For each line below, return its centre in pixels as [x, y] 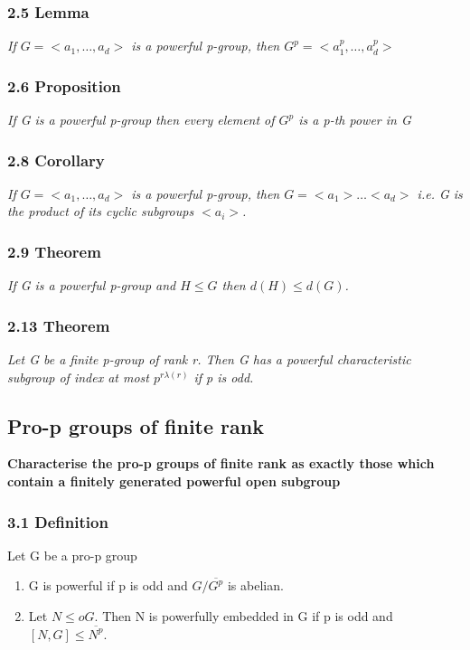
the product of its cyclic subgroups [101, 211]
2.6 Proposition [64, 85]
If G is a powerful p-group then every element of [141, 120]
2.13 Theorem [59, 325]
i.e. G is [440, 193]
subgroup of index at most [78, 377]
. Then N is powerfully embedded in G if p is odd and [244, 616]
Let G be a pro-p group [72, 555]
